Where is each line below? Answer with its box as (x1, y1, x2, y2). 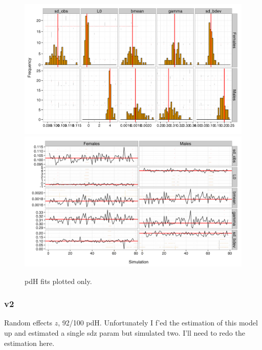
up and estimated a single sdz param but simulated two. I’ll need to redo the (4, 327, 245, 338)
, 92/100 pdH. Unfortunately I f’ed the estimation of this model (58, 317, 258, 328)
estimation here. (4, 337, 55, 348)
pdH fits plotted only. (25, 275, 92, 286)
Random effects (4, 317, 52, 328)
